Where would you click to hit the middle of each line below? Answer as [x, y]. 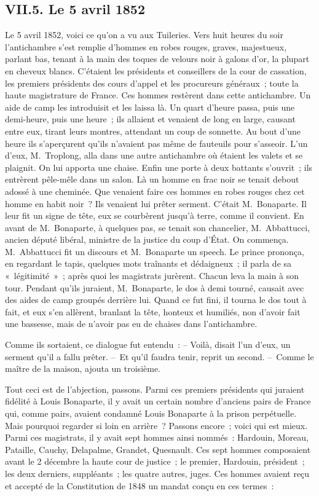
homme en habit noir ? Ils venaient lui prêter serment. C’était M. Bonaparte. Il [156, 203]
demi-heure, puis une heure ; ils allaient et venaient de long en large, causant [150, 119]
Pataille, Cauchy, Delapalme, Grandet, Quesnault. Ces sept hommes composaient [158, 449]
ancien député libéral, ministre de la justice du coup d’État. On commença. [147, 239]
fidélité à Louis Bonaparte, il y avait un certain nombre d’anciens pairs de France [158, 401]
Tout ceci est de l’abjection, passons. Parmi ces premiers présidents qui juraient [155, 389]
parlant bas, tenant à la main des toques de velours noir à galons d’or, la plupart [157, 59]
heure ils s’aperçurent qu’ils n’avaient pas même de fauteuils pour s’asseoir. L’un [156, 143]
